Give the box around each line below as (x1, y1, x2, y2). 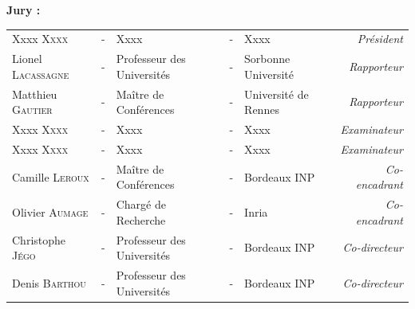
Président (357, 30, 403, 47)
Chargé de (116, 196, 166, 213)
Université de (244, 85, 309, 102)
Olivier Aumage (12, 203, 89, 220)
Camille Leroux (12, 168, 89, 185)
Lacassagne (12, 65, 69, 82)
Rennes (244, 101, 279, 118)
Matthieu (12, 85, 57, 102)
